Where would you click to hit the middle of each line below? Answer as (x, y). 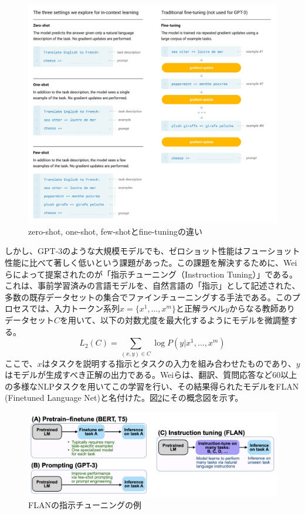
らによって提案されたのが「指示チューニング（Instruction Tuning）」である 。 (151, 274)
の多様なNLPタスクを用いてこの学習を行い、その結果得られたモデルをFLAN (152, 386)
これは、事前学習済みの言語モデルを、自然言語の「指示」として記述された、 (152, 285)
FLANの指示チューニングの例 (85, 505)
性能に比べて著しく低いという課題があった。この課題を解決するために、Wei (151, 263)
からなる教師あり (262, 308)
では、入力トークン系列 (74, 308)
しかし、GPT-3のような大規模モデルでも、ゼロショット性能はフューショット (152, 251)
